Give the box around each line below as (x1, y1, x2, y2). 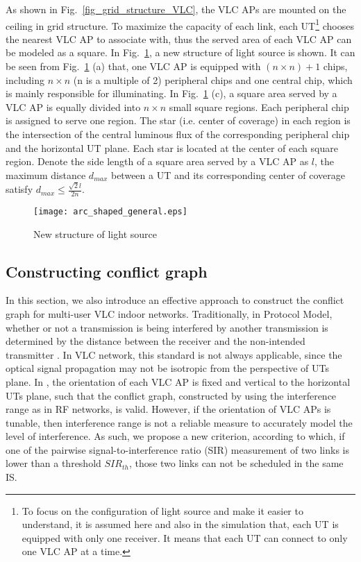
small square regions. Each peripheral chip (169, 99, 349, 114)
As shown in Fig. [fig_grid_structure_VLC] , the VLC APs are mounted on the (6, 2, 346, 16)
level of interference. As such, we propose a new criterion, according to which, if (6, 429, 345, 443)
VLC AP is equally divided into (6, 99, 141, 114)
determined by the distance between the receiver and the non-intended (6, 334, 305, 348)
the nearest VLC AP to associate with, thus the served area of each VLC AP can (6, 31, 352, 46)
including (6, 72, 45, 87)
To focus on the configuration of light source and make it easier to (22, 503, 303, 518)
